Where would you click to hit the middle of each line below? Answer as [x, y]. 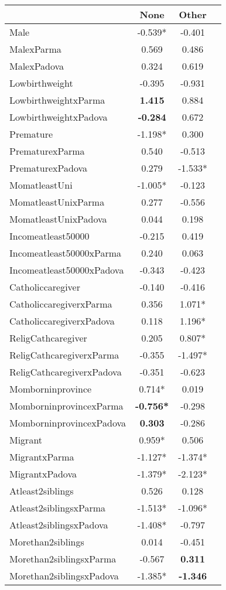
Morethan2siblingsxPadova [64, 576]
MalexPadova [37, 66]
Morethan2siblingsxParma [63, 559]
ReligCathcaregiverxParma [64, 355]
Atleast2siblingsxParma [58, 508]
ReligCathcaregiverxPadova [66, 372]
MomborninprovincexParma [66, 406]
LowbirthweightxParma [57, 100]
